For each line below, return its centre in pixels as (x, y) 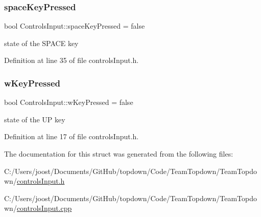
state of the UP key (35, 119)
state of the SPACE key (41, 43)
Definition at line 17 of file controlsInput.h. (72, 136)
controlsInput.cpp (44, 208)
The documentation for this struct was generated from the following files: (119, 154)
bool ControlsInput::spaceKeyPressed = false (75, 26)
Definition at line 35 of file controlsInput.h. (72, 60)
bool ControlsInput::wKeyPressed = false (69, 102)
